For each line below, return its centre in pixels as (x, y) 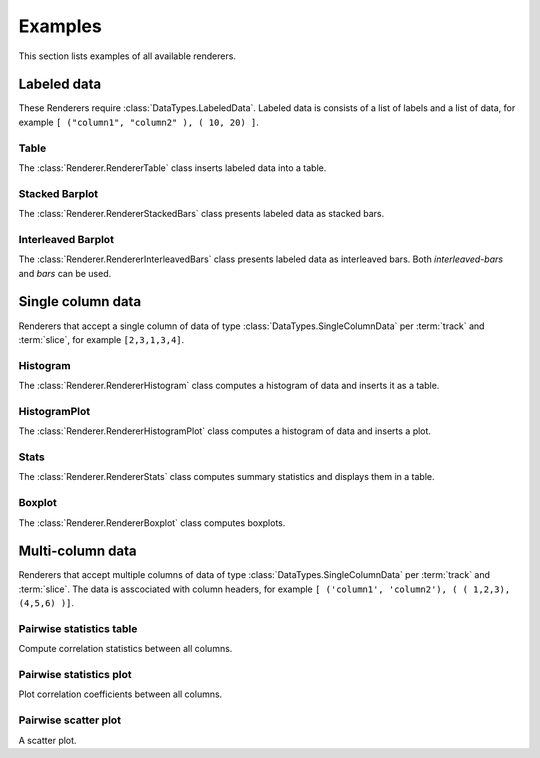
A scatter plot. (47, 740)
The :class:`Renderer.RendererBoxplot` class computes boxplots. (152, 522)
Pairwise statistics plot (75, 675)
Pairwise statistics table (78, 628)
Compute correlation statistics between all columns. (125, 649)
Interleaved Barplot (66, 239)
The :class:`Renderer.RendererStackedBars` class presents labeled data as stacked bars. (201, 214)
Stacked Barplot (58, 193)
